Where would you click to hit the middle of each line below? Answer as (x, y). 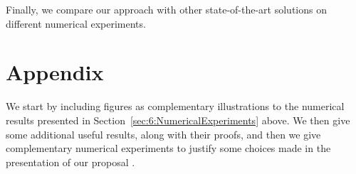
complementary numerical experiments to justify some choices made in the (168, 148)
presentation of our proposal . (70, 162)
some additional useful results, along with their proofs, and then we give (163, 134)
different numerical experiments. (76, 23)
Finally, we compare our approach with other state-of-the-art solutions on (166, 9)
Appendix (55, 72)
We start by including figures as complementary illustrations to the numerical (175, 106)
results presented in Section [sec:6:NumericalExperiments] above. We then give (178, 120)
